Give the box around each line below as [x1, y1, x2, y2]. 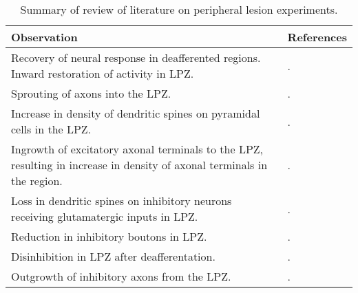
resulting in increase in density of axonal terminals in [11, 157, 268, 173]
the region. [11, 173, 63, 188]
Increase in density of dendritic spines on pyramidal [11, 105, 260, 121]
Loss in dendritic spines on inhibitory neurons [11, 193, 232, 208]
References [287, 29, 347, 45]
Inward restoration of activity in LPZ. [11, 65, 194, 81]
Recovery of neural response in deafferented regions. [11, 50, 261, 65]
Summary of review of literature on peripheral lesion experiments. [20, 1, 338, 17]
